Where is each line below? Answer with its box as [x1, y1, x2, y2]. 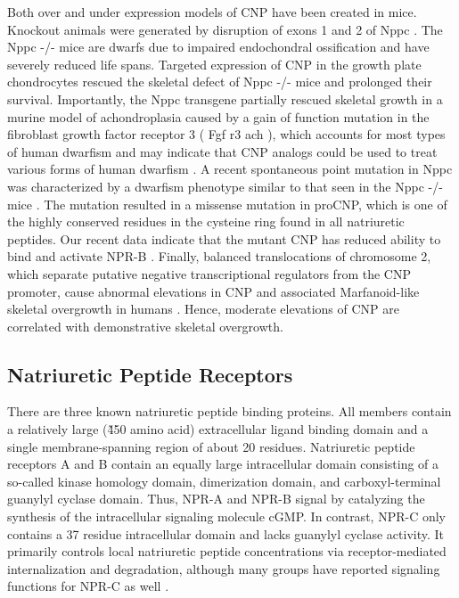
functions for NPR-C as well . [7, 577, 169, 595]
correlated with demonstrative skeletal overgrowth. [7, 316, 283, 335]
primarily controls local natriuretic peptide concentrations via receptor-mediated [7, 542, 447, 561]
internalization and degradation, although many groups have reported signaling [7, 559, 440, 578]
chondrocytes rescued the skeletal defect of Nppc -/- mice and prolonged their [7, 72, 432, 91]
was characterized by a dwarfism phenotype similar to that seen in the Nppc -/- [7, 176, 443, 195]
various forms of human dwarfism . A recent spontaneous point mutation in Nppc [7, 160, 453, 178]
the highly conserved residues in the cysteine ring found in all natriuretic [7, 212, 405, 231]
